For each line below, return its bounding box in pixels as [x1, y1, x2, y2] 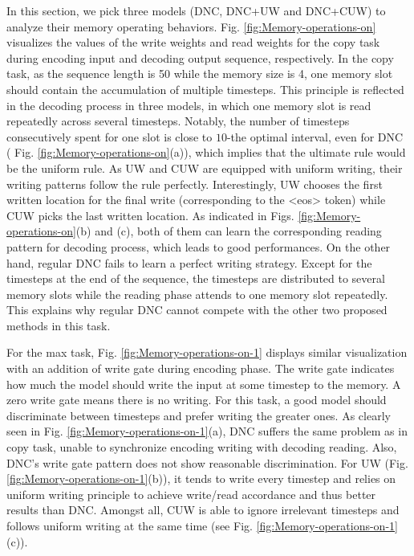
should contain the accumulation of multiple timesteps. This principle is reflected [6, 80, 404, 97]
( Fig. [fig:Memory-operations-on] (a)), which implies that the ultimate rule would [6, 144, 406, 161]
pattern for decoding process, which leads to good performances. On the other [6, 238, 391, 255]
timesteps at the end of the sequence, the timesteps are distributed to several [6, 270, 385, 287]
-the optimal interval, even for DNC [226, 128, 404, 145]
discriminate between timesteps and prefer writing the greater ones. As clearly [6, 407, 391, 423]
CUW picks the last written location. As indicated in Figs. [6, 206, 294, 223]
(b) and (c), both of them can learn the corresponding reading [75, 223, 382, 239]
